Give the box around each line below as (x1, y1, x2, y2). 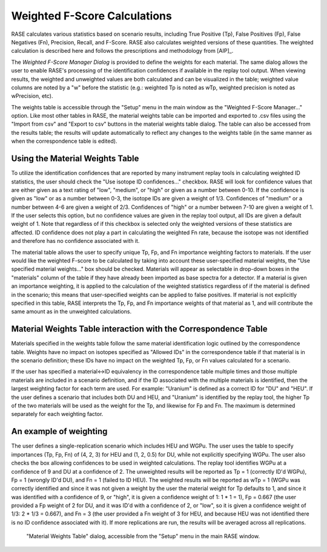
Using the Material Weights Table (11, 154, 139, 164)
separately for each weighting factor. (11, 411, 104, 418)
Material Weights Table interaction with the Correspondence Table (11, 324, 268, 334)
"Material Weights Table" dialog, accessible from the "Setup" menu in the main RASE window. (26, 533, 260, 540)
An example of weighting (11, 426, 108, 437)
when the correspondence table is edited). (11, 137, 117, 145)
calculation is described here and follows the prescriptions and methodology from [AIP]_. (11, 47, 234, 55)
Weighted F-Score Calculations (11, 9, 172, 22)
